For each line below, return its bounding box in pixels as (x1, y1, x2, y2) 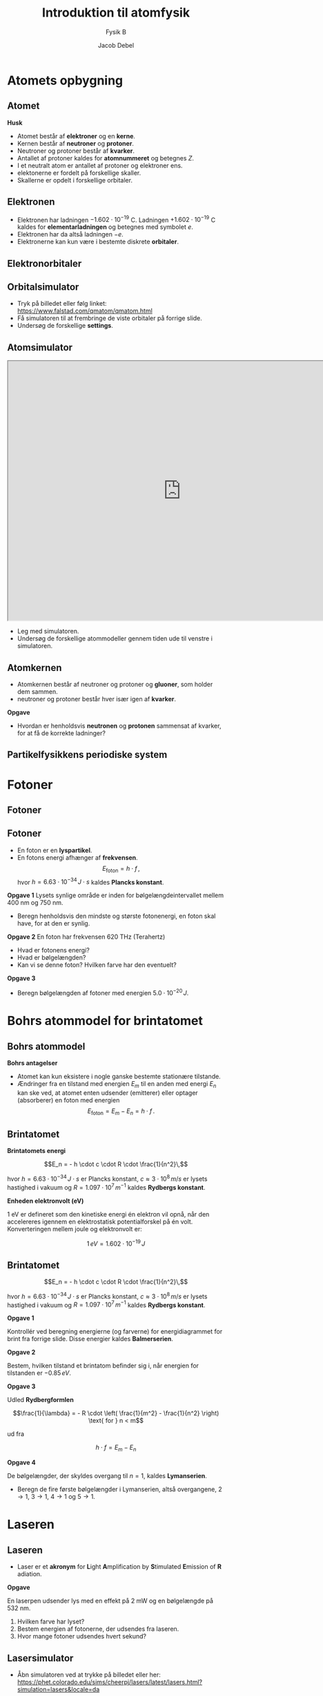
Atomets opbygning (7, 73, 124, 88)
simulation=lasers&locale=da (17, 1686, 100, 1694)
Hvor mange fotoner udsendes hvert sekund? (17, 1632, 147, 1641)
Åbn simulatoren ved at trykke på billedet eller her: (17, 1670, 161, 1679)
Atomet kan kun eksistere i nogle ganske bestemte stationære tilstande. (17, 1072, 221, 1080)
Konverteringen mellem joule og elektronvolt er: (7, 1224, 143, 1233)
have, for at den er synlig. (17, 919, 90, 928)
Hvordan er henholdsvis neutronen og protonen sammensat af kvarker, (17, 721, 222, 730)
